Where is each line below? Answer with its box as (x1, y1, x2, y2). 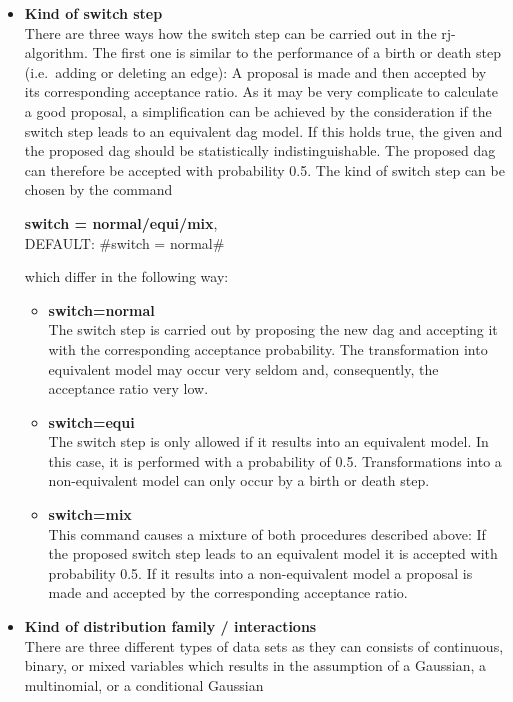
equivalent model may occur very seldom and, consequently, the (48, 358, 439, 379)
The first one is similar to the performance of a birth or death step (92, 42, 501, 63)
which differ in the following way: (24, 266, 229, 287)
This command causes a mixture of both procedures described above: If (48, 523, 486, 544)
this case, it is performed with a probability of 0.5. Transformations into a (48, 450, 502, 471)
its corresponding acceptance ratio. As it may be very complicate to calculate (24, 81, 499, 102)
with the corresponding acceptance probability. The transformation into (48, 338, 488, 359)
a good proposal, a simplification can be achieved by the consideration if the (24, 100, 492, 121)
